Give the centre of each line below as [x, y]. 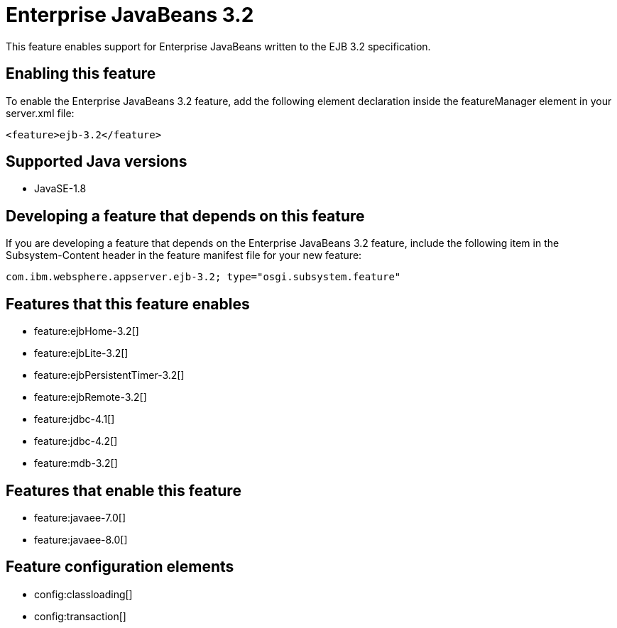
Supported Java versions [97, 162]
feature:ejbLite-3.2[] [81, 353]
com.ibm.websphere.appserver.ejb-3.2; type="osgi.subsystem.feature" [203, 277]
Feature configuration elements [120, 567]
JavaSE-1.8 [60, 189]
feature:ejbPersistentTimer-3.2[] [109, 375]
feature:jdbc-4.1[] [75, 419]
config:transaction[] [80, 616]
